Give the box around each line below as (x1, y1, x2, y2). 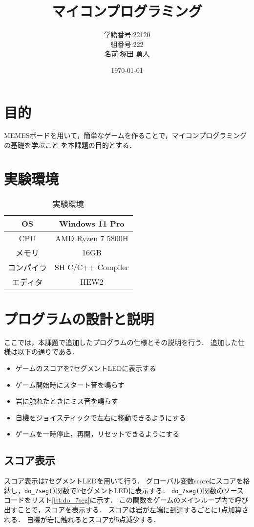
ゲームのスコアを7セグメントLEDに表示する (15, 363, 156, 373)
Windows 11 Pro (59, 217, 125, 229)
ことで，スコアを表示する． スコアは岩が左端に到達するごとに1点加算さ (17, 504, 249, 515)
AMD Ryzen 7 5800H (55, 232, 128, 244)
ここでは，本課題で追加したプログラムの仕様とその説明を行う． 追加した (4, 337, 238, 347)
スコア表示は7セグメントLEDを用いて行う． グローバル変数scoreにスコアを (4, 476, 243, 486)
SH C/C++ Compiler (55, 261, 129, 273)
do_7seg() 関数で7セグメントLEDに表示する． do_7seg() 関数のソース (24, 485, 244, 495)
